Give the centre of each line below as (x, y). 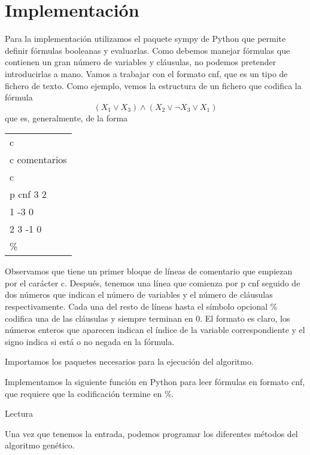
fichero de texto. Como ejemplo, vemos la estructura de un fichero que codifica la (153, 85)
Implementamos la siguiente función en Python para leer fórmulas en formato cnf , (155, 382)
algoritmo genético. (40, 445)
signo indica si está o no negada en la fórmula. (90, 341)
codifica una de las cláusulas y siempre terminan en (99, 318)
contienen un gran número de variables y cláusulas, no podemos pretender (141, 62)
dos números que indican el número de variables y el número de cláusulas (139, 294)
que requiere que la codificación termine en (83, 393)
